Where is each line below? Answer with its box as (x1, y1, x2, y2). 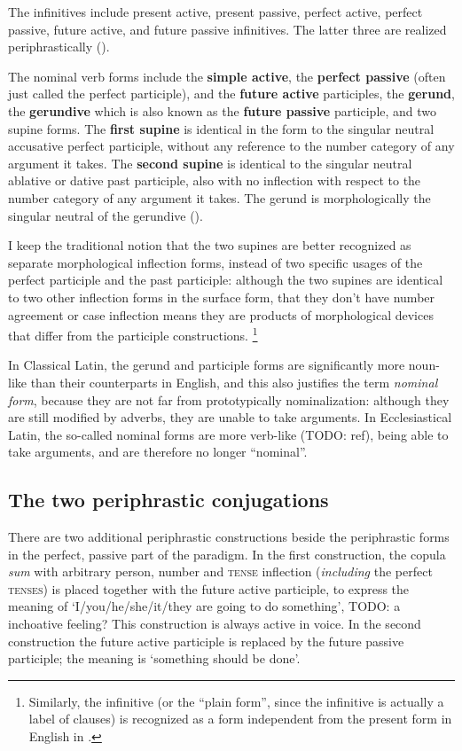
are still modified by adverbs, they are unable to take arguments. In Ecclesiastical (8, 408, 452, 426)
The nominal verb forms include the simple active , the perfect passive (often (8, 66, 446, 85)
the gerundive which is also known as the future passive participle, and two (8, 101, 437, 120)
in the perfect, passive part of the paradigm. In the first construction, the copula (8, 544, 446, 563)
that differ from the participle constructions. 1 (8, 324, 258, 344)
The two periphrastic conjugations (8, 486, 329, 513)
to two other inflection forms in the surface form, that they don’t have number (8, 287, 435, 306)
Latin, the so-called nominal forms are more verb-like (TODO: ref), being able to (8, 425, 449, 443)
